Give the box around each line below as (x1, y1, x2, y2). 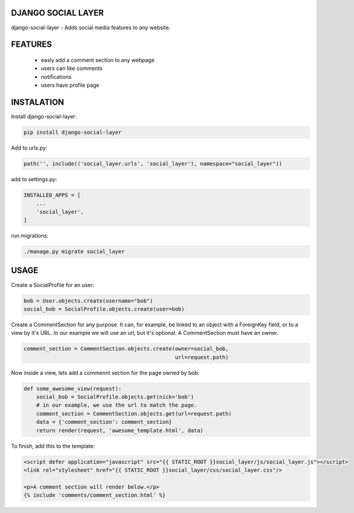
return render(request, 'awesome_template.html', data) (36, 427, 204, 433)
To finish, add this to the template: (11, 442, 95, 450)
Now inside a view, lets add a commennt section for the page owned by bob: (11, 369, 200, 376)
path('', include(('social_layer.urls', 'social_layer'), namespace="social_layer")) (23, 160, 282, 167)
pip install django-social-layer (23, 129, 122, 136)
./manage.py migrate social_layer (23, 248, 125, 255)
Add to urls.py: (11, 144, 48, 151)
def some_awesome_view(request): (23, 385, 122, 392)
